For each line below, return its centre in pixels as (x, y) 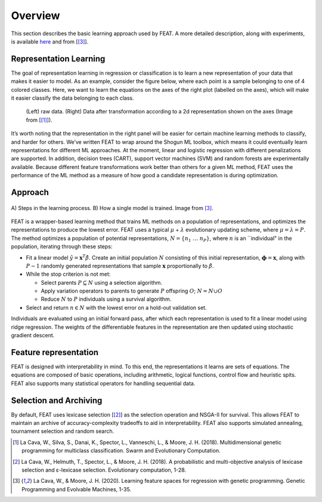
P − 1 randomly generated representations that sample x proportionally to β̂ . (120, 266)
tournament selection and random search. (63, 431)
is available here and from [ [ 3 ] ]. (50, 41)
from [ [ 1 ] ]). (39, 120)
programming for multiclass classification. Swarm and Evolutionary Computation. (121, 451)
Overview (35, 16)
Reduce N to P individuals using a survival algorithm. (106, 299)
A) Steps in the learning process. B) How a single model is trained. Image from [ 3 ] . (112, 208)
